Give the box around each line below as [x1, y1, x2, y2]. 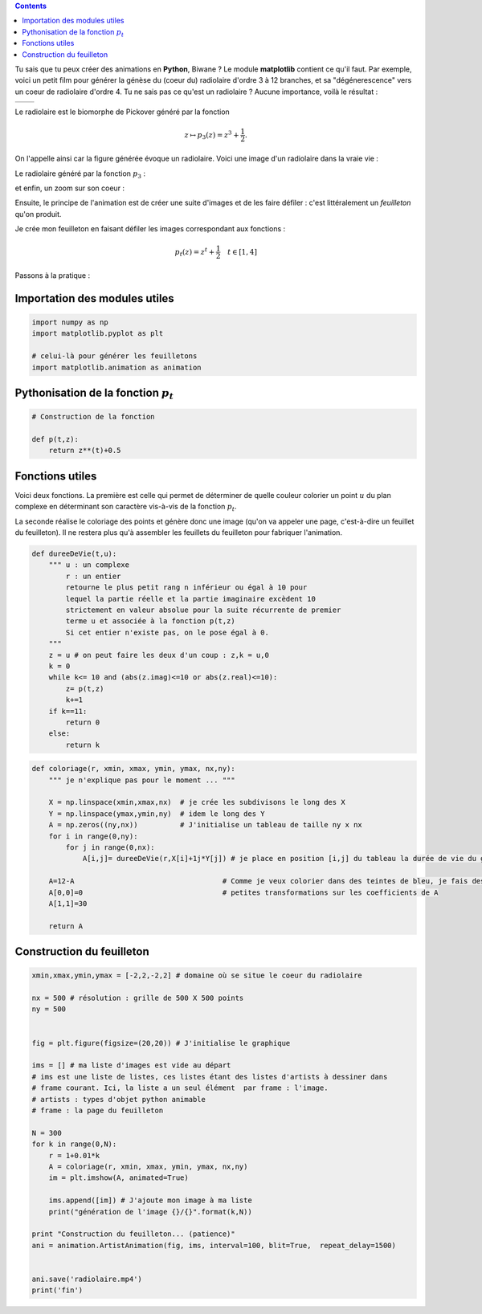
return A [48, 921, 84, 931]
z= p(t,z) [65, 684, 104, 693]
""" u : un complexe [48, 561, 130, 569]
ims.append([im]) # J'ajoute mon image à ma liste [48, 1196, 252, 1205]
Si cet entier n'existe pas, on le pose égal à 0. [65, 627, 269, 637]
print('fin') [31, 1286, 84, 1295]
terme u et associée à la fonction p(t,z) [65, 617, 236, 626]
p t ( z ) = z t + [174, 246, 215, 259]
